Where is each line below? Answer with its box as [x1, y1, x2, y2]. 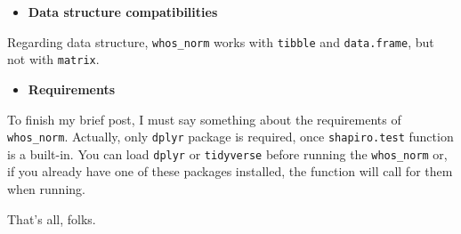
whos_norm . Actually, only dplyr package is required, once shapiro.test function [7, 127, 454, 146]
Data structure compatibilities [28, 3, 218, 20]
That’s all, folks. [7, 209, 96, 228]
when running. [7, 180, 85, 198]
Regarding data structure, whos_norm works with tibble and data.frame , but [7, 32, 434, 51]
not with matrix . [7, 50, 100, 69]
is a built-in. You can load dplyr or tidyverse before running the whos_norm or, [7, 144, 448, 163]
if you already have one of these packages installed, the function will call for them [7, 162, 453, 181]
